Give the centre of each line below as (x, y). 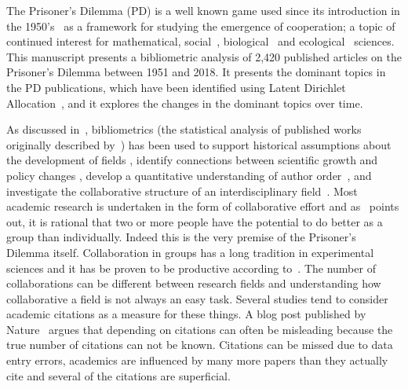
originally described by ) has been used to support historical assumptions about (199, 144)
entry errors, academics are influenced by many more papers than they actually (197, 360)
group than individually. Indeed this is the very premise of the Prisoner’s (181, 237)
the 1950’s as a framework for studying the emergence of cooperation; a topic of (201, 26)
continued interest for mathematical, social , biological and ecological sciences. (200, 41)
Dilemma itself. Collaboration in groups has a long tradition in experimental (190, 252)
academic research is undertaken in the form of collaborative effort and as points (203, 206)
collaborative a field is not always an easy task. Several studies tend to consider (197, 298)
